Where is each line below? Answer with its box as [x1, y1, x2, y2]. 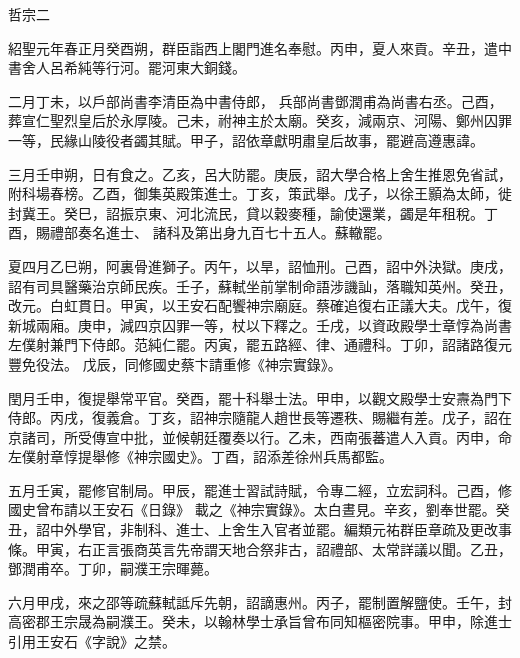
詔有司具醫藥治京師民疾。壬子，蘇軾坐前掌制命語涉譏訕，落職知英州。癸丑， [8, 275, 512, 296]
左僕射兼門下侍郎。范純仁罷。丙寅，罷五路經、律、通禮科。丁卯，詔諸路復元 [8, 334, 512, 355]
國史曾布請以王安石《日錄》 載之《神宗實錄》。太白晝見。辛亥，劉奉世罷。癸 [8, 499, 510, 520]
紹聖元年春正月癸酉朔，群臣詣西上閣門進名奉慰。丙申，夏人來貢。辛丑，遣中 [8, 37, 512, 58]
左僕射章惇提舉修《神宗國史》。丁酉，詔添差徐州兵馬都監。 [8, 446, 393, 467]
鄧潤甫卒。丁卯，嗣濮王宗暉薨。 [8, 558, 218, 579]
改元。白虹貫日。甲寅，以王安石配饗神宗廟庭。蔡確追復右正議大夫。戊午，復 [8, 295, 512, 316]
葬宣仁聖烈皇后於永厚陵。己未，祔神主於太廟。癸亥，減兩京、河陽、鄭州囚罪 [8, 110, 512, 131]
